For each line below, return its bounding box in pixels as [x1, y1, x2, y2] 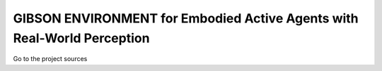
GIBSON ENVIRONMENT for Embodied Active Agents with [13, 11, 359, 26]
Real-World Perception [13, 30, 150, 46]
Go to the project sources [13, 55, 88, 63]
